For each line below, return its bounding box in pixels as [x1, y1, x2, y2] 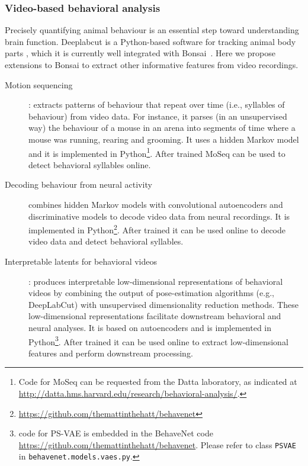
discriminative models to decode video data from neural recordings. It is [28, 210, 290, 222]
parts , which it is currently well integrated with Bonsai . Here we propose [5, 47, 275, 59]
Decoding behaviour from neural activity [5, 178, 152, 191]
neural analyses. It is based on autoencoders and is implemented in [28, 322, 272, 333]
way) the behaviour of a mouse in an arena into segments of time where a [28, 121, 296, 134]
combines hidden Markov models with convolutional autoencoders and [28, 198, 283, 210]
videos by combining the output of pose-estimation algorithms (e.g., [28, 287, 274, 299]
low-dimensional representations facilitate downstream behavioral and [28, 310, 281, 322]
